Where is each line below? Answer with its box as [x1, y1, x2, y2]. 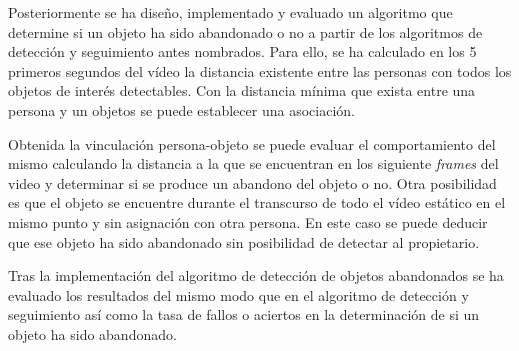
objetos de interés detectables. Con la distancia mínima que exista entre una [8, 80, 476, 101]
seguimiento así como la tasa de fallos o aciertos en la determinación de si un [8, 304, 480, 325]
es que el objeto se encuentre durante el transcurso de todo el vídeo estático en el [8, 192, 506, 213]
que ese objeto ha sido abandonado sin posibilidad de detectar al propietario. [8, 231, 480, 252]
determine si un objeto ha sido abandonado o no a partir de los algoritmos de [8, 21, 483, 42]
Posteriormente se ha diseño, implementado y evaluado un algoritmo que [8, 2, 453, 22]
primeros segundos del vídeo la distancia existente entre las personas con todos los [8, 60, 512, 81]
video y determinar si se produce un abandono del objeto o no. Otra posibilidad [8, 172, 497, 193]
